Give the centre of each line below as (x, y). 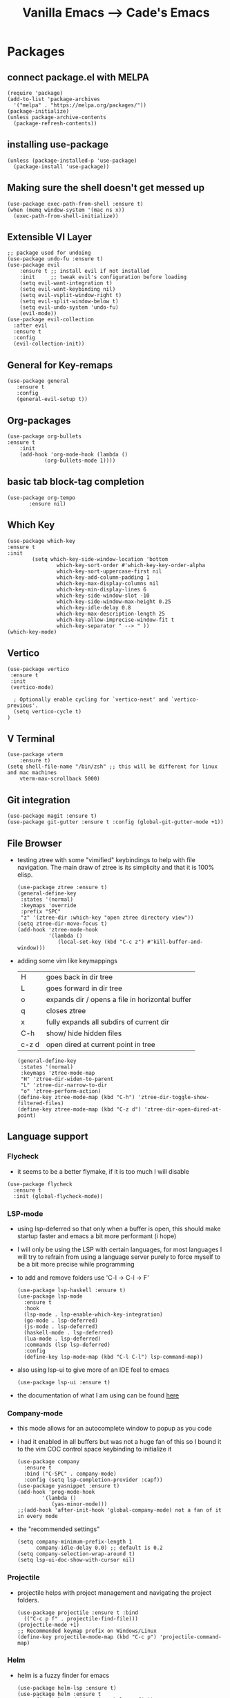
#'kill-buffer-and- (175, 942)
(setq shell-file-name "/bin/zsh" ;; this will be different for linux (112, 767)
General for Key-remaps (60, 365)
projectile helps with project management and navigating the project (114, 1592)
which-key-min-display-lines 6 (102, 589)
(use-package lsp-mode (50, 1296)
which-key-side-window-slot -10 (103, 596)
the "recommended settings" (58, 1529)
